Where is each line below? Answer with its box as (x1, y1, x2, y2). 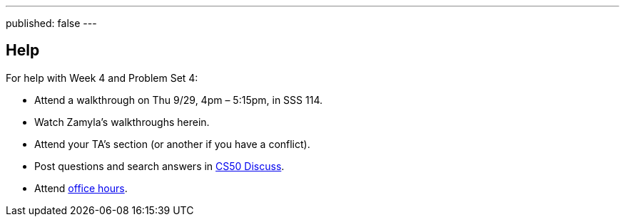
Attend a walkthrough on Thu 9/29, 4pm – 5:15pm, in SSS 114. (34, 93, 322, 106)
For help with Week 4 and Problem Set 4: (6, 71, 198, 84)
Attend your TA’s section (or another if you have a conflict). (34, 137, 310, 150)
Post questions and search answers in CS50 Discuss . (34, 159, 285, 172)
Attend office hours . (34, 181, 128, 194)
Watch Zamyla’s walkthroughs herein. (34, 115, 210, 128)
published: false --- (6, 17, 97, 29)
